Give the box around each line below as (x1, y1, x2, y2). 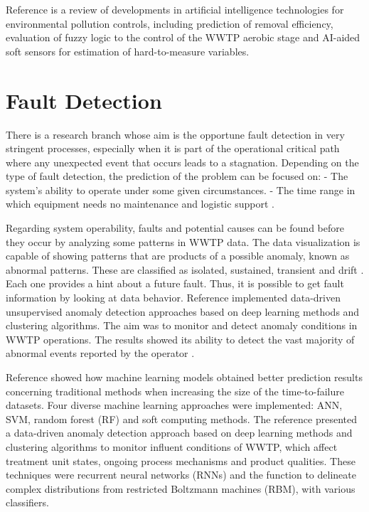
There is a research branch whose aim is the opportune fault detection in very (6, 127, 345, 142)
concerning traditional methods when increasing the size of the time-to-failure (6, 383, 344, 398)
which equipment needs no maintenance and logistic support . (6, 196, 274, 211)
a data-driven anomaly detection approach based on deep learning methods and (6, 425, 353, 440)
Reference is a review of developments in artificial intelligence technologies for (6, 2, 344, 16)
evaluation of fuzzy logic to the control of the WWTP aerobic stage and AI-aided (6, 30, 360, 45)
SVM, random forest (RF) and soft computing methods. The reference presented (6, 411, 358, 426)
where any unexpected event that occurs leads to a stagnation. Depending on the (6, 154, 359, 169)
